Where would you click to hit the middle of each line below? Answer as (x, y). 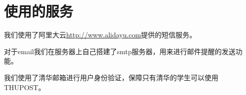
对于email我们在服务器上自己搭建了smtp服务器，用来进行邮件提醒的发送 (120, 51)
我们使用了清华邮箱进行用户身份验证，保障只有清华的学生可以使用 (111, 77)
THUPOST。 (25, 87)
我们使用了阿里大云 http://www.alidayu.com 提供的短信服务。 (100, 35)
